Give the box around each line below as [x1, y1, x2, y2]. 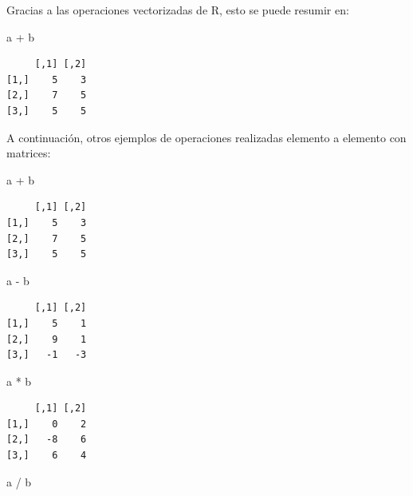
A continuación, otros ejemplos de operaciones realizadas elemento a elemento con [6, 129, 407, 145]
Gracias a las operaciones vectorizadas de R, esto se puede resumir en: [6, 2, 349, 18]
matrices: [6, 145, 51, 161]
